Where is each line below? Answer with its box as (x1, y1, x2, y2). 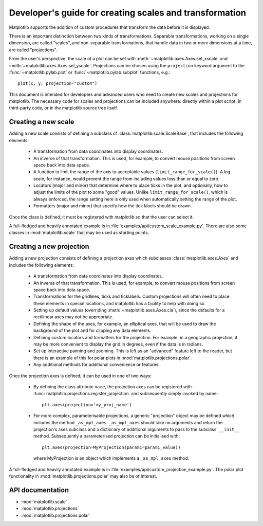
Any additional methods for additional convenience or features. (33, 362, 160, 367)
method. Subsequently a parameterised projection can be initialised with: (33, 433, 180, 439)
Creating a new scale (9, 118, 75, 126)
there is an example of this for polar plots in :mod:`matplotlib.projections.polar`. (33, 355, 192, 361)
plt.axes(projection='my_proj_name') (42, 402, 132, 407)
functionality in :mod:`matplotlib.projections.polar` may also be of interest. (9, 473, 158, 479)
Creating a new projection (9, 242, 90, 251)
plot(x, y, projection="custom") (18, 81, 97, 86)
